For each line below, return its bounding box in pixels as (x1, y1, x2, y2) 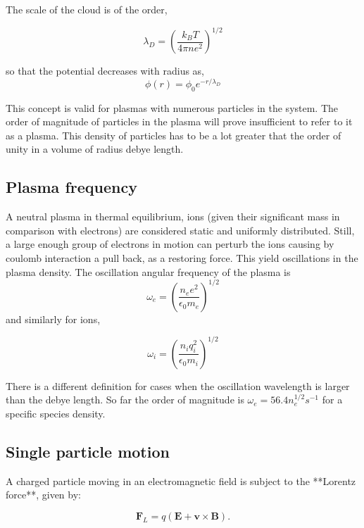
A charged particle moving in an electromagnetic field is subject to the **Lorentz (6, 473, 356, 488)
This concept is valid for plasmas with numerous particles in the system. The (6, 100, 339, 115)
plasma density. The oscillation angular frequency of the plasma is (6, 264, 291, 279)
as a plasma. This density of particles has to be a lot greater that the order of (6, 127, 341, 142)
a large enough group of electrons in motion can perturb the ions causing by (6, 237, 334, 251)
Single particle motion (6, 440, 170, 462)
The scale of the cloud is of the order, (6, 2, 168, 16)
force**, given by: (6, 487, 81, 502)
